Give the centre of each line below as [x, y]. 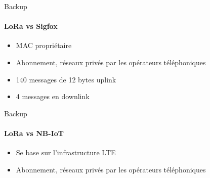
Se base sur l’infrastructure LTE [66, 152]
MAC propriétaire [44, 45]
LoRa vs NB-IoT [34, 133]
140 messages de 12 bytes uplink [66, 79]
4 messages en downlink [53, 96]
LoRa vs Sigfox [31, 26]
